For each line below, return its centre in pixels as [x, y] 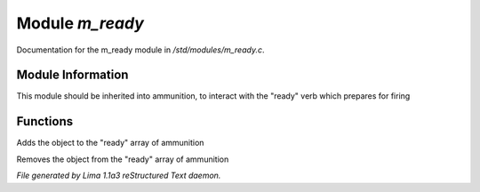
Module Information [72, 75]
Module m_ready [80, 23]
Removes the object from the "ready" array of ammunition [123, 159]
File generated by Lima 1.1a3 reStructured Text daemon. [119, 176]
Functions [45, 121]
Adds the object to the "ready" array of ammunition [110, 143]
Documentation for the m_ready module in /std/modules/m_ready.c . [140, 50]
